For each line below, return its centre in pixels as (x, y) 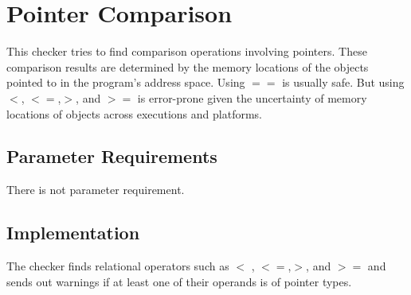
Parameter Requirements (112, 156)
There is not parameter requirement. (96, 190)
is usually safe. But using (343, 82)
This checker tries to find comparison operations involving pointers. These (187, 51)
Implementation (73, 233)
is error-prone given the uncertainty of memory (252, 97)
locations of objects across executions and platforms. (134, 113)
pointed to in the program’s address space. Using (126, 82)
